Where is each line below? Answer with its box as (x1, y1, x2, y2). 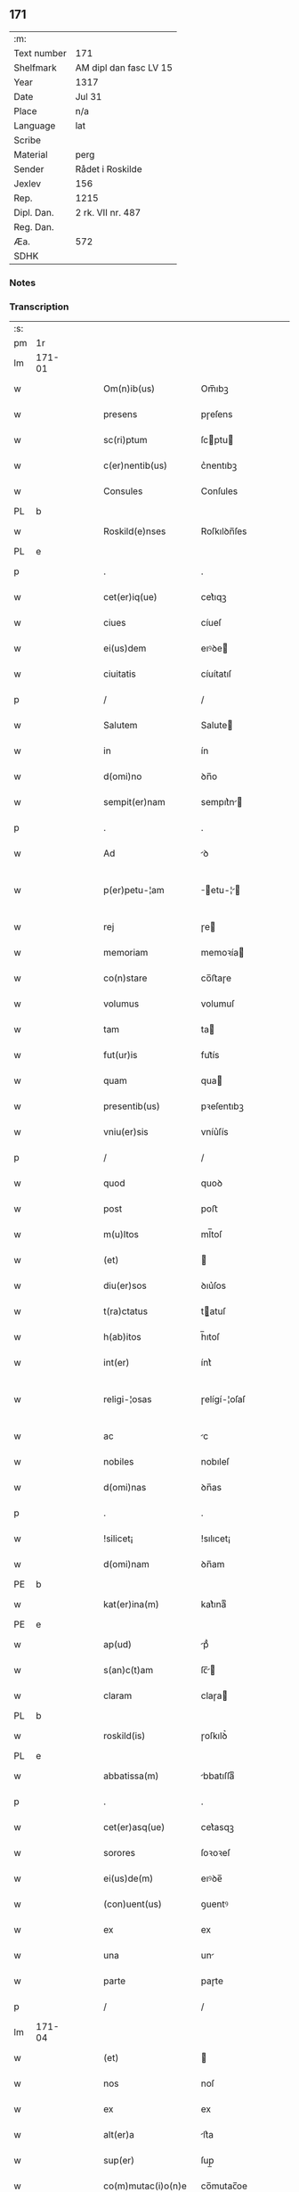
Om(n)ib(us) (103, 382, 156, 395)
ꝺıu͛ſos (200, 1279, 227, 1292)
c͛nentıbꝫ (200, 459, 238, 472)
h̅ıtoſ (200, 1331, 221, 1343)
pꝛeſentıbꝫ (200, 1100, 245, 1112)
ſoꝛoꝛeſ (200, 1847, 231, 1860)
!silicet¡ (103, 1532, 133, 1545)
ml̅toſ (200, 1228, 222, 1241)
